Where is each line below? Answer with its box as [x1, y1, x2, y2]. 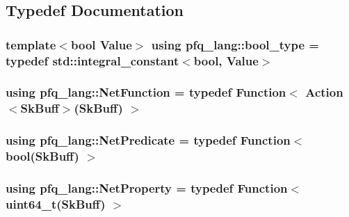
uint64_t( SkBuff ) [6, 195, 106, 212]
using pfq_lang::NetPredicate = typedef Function [6, 131, 291, 149]
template [6, 35, 56, 53]
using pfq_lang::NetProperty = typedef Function [6, 179, 288, 196]
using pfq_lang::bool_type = [151, 35, 319, 53]
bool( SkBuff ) [6, 147, 79, 165]
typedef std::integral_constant [6, 51, 179, 69]
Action [305, 83, 343, 101]
